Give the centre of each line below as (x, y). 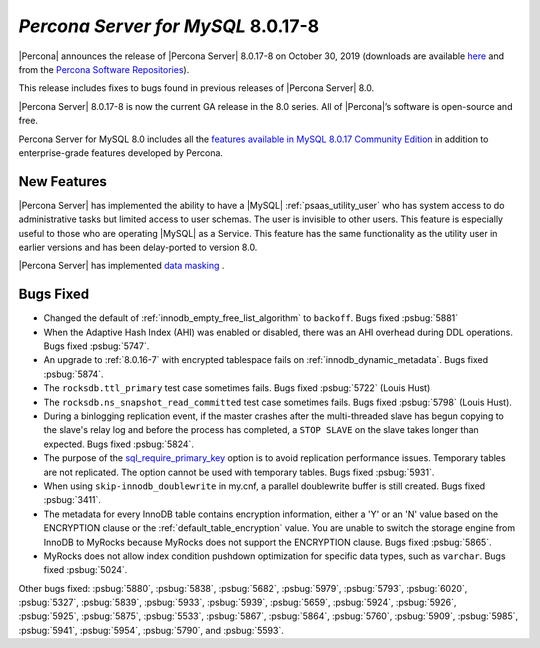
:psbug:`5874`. (73, 374)
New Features (62, 181)
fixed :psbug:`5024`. (85, 570)
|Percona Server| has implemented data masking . (121, 266)
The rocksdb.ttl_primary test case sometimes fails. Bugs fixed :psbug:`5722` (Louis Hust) (237, 388)
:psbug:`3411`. (72, 500)
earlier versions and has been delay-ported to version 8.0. (138, 247)
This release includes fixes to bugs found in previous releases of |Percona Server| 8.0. (196, 88)
